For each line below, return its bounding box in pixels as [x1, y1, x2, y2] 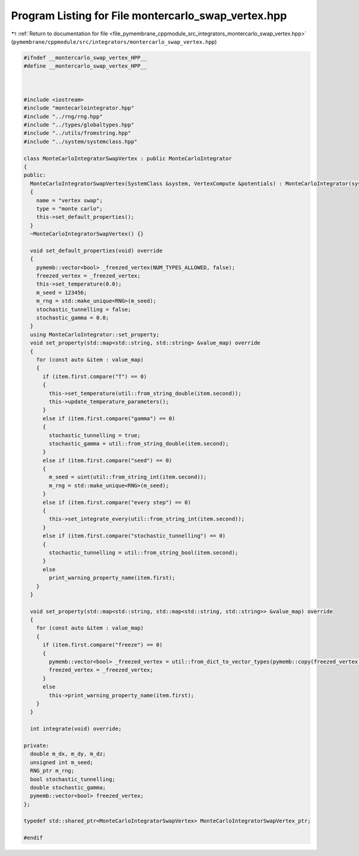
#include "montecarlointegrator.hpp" [23, 105, 135, 111]
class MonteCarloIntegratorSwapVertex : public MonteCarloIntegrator [23, 155, 232, 162]
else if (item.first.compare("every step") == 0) [42, 499, 191, 506]
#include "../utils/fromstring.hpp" [23, 129, 132, 137]
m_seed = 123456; [36, 289, 87, 296]
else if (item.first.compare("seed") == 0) [42, 457, 172, 464]
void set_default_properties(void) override [30, 247, 163, 254]
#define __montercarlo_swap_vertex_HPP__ [23, 63, 147, 70]
